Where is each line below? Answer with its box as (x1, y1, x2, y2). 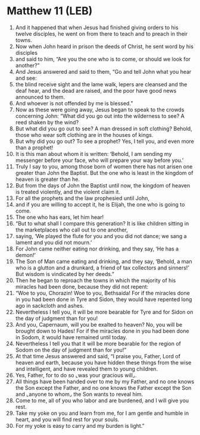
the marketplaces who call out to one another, (15, 226, 129, 233)
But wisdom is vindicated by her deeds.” (15, 270, 115, 277)
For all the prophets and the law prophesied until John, (15, 195, 149, 202)
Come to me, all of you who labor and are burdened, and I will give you (15, 397, 189, 404)
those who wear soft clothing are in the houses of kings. (15, 131, 154, 138)
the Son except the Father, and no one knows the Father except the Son (15, 384, 192, 391)
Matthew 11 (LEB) (7, 4, 93, 18)
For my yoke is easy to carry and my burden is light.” (15, 422, 145, 429)
